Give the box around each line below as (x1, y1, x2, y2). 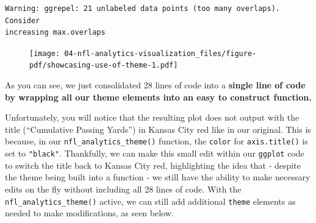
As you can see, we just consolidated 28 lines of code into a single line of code (5, 79, 306, 91)
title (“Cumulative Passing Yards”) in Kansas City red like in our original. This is (5, 122, 311, 135)
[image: (29, 49, 60, 58)
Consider (5, 16, 40, 25)
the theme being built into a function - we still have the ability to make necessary (5, 171, 311, 183)
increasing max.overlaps (5, 28, 106, 37)
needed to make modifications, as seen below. (5, 207, 174, 219)
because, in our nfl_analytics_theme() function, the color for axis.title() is (5, 135, 308, 147)
